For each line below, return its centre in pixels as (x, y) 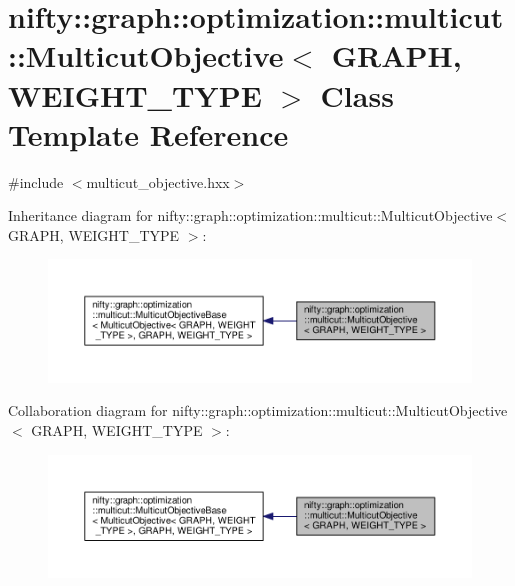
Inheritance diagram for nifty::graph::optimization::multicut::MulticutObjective (250, 215)
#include (36, 181)
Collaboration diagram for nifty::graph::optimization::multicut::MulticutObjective (258, 410)
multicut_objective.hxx (158, 181)
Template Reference (148, 133)
